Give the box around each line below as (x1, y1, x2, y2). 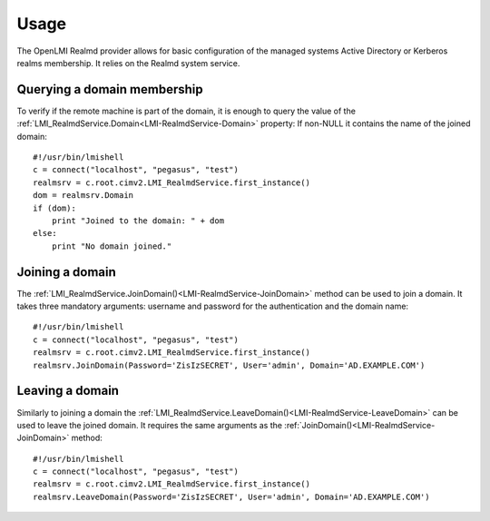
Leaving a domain (16, 383, 120, 398)
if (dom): (33, 202, 76, 213)
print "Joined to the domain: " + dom (51, 215, 225, 226)
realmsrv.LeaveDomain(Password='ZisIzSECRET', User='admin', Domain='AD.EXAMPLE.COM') (33, 491, 430, 502)
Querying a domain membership (16, 82, 203, 97)
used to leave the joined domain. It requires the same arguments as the (16, 419, 283, 430)
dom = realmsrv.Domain (33, 191, 134, 201)
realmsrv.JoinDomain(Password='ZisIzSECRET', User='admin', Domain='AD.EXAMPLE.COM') (33, 359, 426, 370)
